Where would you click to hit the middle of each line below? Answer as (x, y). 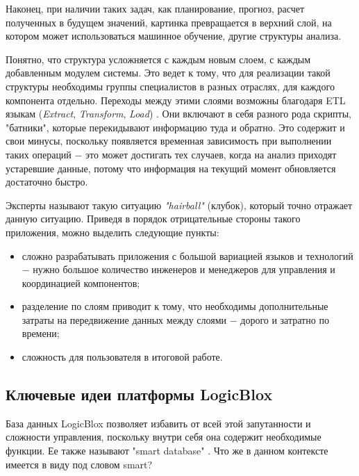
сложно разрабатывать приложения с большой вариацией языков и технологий (187, 255)
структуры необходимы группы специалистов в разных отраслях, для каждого (170, 86)
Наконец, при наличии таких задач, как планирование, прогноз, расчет (155, 8)
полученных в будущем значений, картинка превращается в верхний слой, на (169, 22)
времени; (41, 333)
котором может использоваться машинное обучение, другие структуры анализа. (174, 36)
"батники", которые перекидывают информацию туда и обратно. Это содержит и (175, 127)
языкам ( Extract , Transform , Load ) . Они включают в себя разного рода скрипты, (178, 114)
